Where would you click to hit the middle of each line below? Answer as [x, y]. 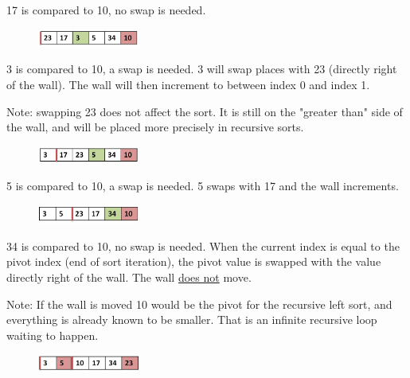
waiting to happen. [53, 335]
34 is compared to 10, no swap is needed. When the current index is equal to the [203, 246]
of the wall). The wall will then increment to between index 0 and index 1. [188, 84]
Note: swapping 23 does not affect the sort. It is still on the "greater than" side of [205, 111]
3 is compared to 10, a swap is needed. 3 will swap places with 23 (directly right [202, 69]
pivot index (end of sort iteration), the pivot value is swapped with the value [194, 261]
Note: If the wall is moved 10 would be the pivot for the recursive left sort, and [199, 304]
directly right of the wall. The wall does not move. [129, 277]
